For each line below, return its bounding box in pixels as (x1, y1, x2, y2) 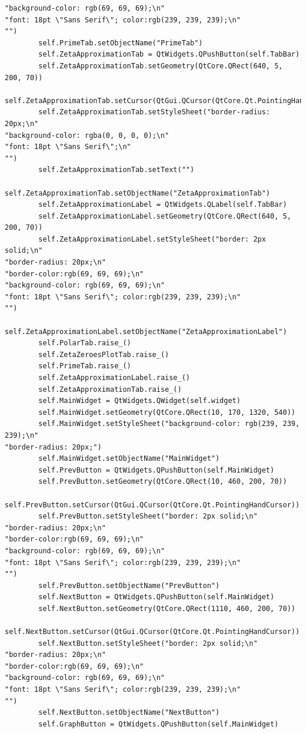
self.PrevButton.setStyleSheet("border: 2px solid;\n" (38, 512, 258, 521)
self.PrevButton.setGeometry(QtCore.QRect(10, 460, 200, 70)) (38, 477, 287, 486)
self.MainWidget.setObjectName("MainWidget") (38, 454, 220, 463)
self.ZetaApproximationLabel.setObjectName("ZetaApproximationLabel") (5, 327, 287, 336)
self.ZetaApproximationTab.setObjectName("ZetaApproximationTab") (5, 189, 271, 197)
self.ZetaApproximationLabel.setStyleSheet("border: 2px (38, 235, 266, 243)
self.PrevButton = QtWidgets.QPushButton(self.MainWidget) (38, 465, 275, 474)
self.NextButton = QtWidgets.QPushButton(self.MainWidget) (38, 593, 275, 602)
